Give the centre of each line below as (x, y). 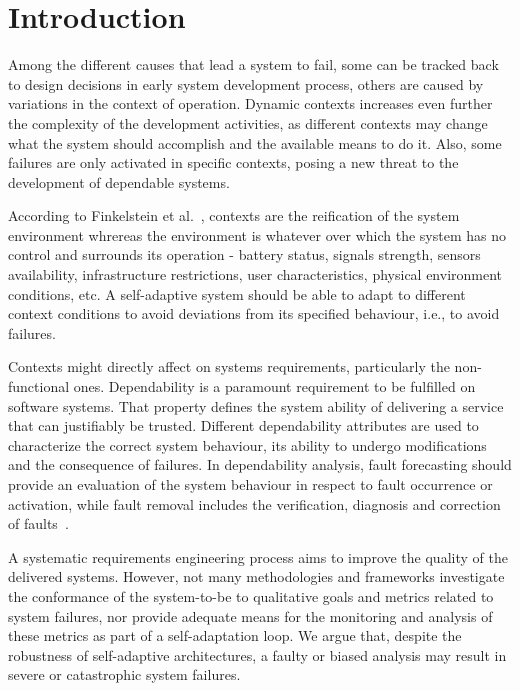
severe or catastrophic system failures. (124, 674)
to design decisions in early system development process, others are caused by (246, 83)
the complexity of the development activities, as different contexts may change (248, 122)
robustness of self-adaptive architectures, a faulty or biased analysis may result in (257, 654)
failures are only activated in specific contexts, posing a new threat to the (233, 162)
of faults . (38, 523)
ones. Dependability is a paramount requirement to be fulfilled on (274, 386)
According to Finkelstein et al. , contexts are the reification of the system (234, 215)
